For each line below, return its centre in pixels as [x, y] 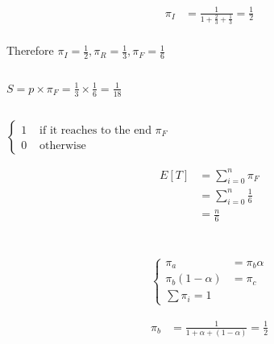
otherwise [63, 146]
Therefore [30, 50]
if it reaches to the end [95, 130]
